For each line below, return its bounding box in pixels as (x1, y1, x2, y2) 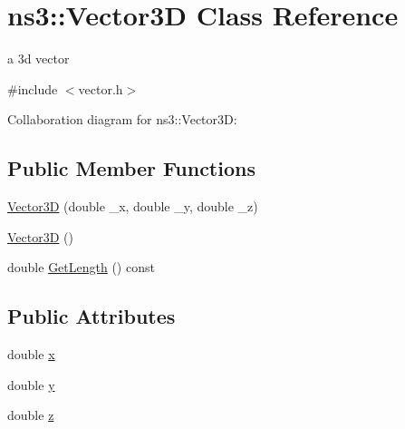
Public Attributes (7, 302, 176, 330)
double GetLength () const (7, 258, 155, 277)
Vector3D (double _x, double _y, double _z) (7, 197, 258, 216)
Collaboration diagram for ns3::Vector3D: (7, 110, 237, 129)
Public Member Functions (7, 154, 256, 182)
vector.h (78, 79, 123, 98)
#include (7, 79, 58, 98)
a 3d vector (7, 49, 70, 68)
